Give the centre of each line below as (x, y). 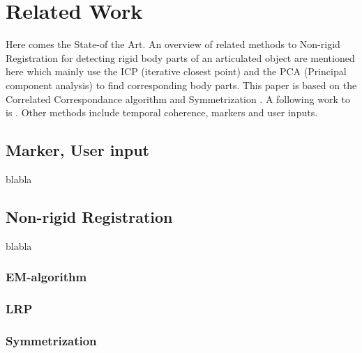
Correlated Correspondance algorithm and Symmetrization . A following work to (178, 99)
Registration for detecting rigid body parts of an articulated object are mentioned (180, 57)
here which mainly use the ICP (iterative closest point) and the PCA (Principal (176, 71)
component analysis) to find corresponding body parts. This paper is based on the (181, 85)
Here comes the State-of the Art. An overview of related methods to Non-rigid (173, 44)
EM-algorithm (46, 277)
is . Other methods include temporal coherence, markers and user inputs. (162, 112)
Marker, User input (77, 150)
